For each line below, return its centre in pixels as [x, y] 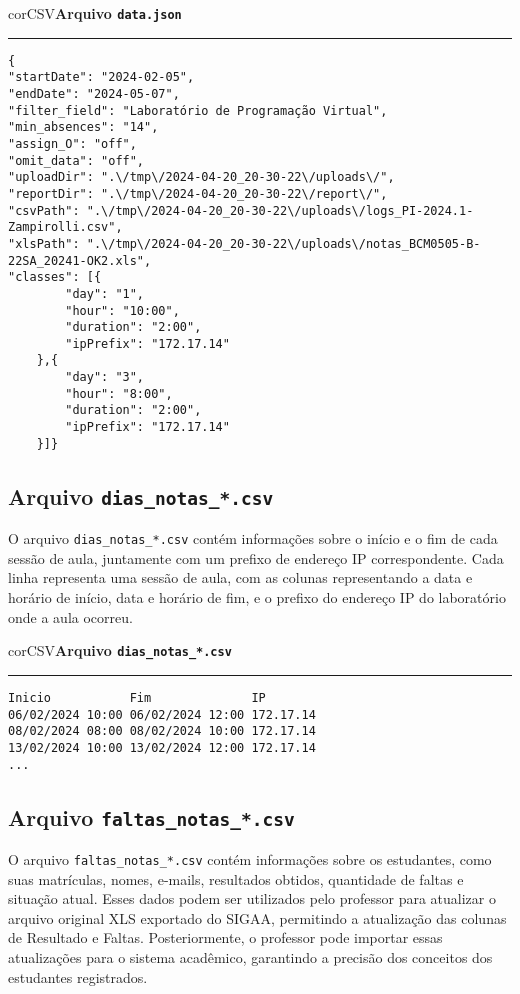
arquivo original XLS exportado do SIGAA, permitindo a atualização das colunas [257, 917]
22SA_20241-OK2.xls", [80, 260]
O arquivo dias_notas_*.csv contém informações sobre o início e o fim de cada [253, 538]
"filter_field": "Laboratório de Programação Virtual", [198, 110]
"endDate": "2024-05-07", [94, 93]
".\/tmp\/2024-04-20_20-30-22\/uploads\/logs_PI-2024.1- [280, 210]
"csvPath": [44, 210]
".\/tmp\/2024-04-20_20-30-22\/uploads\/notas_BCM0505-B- [283, 243]
